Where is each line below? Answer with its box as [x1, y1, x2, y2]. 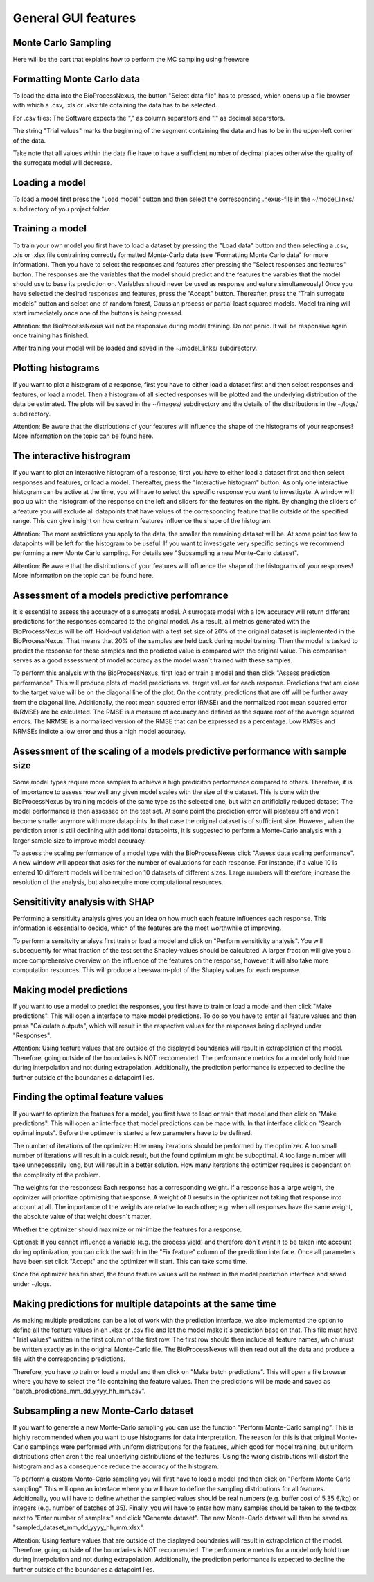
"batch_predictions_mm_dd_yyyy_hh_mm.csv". [12, 1387, 146, 1396]
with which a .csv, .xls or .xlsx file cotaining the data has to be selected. [12, 101, 217, 109]
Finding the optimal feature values [12, 1091, 164, 1103]
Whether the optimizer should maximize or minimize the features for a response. [12, 1225, 242, 1233]
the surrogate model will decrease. [12, 159, 112, 167]
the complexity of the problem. [12, 1170, 101, 1179]
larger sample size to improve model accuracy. [12, 836, 147, 845]
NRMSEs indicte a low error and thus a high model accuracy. [12, 727, 186, 735]
